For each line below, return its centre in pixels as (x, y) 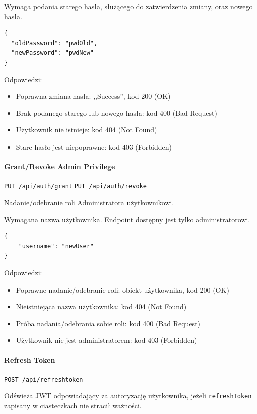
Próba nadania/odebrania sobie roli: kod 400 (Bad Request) (108, 323)
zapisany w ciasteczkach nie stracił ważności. (73, 406)
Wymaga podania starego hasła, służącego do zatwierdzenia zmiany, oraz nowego (128, 6)
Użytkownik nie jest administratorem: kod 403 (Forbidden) (106, 340)
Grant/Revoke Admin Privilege (60, 166)
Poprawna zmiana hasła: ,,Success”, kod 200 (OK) (93, 96)
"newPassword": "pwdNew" (52, 53)
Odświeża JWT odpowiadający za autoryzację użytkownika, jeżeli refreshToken (128, 396)
